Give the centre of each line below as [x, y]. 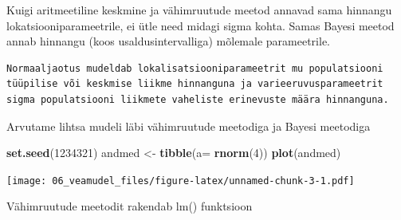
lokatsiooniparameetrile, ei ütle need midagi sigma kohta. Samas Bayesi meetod [200, 25]
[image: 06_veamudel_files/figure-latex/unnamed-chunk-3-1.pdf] [181, 181]
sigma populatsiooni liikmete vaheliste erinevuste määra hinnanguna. [198, 99]
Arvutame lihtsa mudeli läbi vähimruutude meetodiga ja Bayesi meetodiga [189, 126]
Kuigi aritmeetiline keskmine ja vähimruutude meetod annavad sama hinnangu [199, 10]
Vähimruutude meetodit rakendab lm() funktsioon [130, 206]
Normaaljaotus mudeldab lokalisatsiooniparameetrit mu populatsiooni [195, 68]
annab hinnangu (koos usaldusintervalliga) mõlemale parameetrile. [168, 41]
